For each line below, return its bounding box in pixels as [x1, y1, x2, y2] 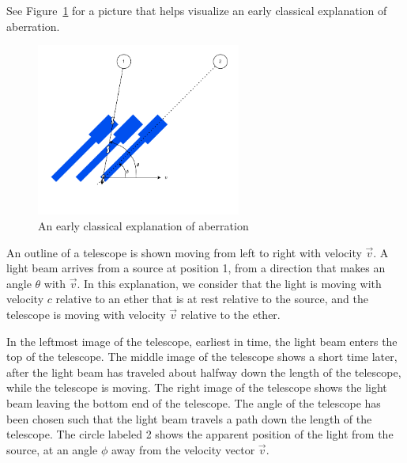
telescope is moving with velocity [6, 306, 166, 322]
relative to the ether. [180, 306, 281, 322]
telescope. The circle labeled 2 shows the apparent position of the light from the [6, 426, 394, 442]
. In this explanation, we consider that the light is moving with [77, 275, 382, 291]
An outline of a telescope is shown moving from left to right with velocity [6, 244, 362, 260]
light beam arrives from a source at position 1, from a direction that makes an [6, 260, 386, 276]
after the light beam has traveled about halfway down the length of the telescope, [6, 363, 401, 380]
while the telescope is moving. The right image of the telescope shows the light [6, 379, 387, 396]
